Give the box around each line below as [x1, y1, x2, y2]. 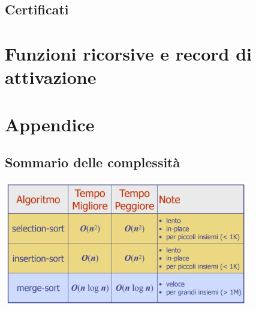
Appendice [5, 112, 95, 136]
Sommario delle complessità [5, 153, 180, 171]
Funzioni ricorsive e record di [5, 41, 252, 65]
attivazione [5, 65, 97, 89]
